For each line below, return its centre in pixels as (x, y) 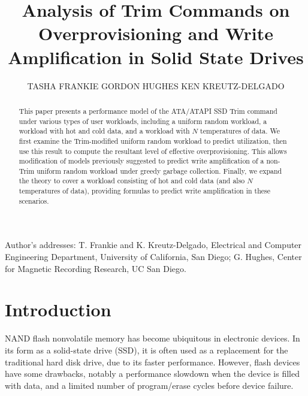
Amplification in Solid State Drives (156, 57)
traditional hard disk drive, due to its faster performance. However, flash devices (153, 362)
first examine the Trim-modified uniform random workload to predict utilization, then (153, 140)
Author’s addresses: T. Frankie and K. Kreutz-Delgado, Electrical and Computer (153, 245)
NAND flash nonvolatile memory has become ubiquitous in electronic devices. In (153, 338)
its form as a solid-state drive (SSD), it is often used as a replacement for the (147, 350)
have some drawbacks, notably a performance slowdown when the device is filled (152, 374)
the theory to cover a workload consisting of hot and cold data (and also (132, 181)
